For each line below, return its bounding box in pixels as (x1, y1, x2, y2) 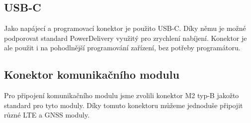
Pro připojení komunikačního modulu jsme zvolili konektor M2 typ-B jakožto (4, 90, 239, 101)
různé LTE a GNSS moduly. (4, 110, 90, 120)
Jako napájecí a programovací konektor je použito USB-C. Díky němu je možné (4, 23, 246, 33)
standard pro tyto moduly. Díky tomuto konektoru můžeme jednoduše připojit (4, 100, 243, 110)
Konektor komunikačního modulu (4, 67, 179, 82)
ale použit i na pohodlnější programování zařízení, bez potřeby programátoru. (4, 42, 241, 53)
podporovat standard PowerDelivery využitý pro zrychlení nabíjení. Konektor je (4, 32, 247, 43)
